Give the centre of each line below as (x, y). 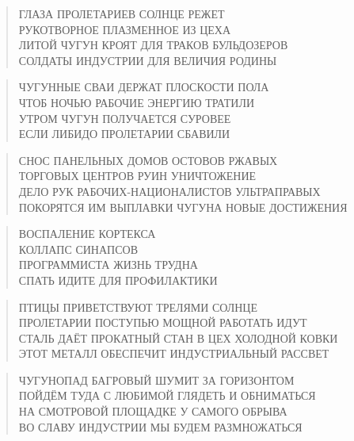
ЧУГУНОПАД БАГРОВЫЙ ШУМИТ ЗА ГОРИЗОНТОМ (156, 380)
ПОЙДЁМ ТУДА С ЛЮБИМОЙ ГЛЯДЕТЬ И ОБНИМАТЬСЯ (167, 395)
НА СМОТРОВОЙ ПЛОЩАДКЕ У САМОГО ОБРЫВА (153, 411)
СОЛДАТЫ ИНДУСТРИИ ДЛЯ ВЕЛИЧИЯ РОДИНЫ (148, 60)
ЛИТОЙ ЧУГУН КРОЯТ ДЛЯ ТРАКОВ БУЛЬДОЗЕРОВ (153, 45)
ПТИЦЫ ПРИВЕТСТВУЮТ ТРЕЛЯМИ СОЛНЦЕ (138, 307)
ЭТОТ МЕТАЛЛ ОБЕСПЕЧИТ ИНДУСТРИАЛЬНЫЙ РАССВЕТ (174, 353)
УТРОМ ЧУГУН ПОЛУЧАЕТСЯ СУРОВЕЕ (125, 118)
